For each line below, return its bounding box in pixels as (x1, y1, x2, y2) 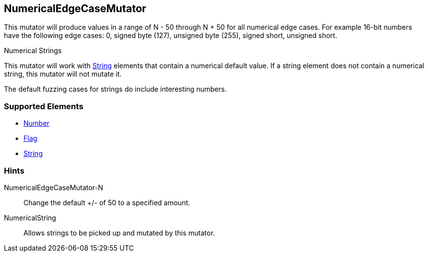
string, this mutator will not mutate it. (4, 70, 122, 79)
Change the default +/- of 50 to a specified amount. (23, 198, 190, 207)
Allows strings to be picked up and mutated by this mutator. (23, 228, 215, 237)
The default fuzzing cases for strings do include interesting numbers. (4, 85, 227, 94)
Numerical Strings (4, 46, 62, 55)
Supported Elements (4, 101, 84, 111)
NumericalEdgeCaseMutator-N (4, 183, 103, 192)
